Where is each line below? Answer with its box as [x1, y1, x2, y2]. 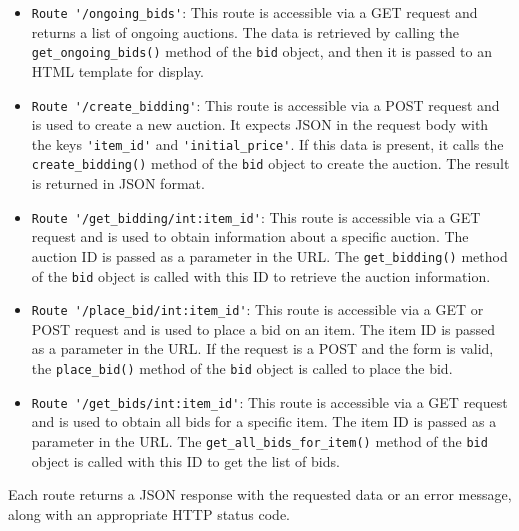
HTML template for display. [31, 60, 205, 81]
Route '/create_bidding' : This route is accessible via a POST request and [31, 94, 500, 115]
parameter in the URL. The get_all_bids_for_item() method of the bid [31, 430, 488, 451]
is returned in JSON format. [31, 173, 205, 194]
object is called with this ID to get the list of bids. [31, 450, 340, 471]
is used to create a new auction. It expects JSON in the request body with [31, 114, 489, 135]
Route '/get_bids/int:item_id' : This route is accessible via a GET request [31, 391, 508, 412]
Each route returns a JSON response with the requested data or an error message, [8, 484, 512, 505]
